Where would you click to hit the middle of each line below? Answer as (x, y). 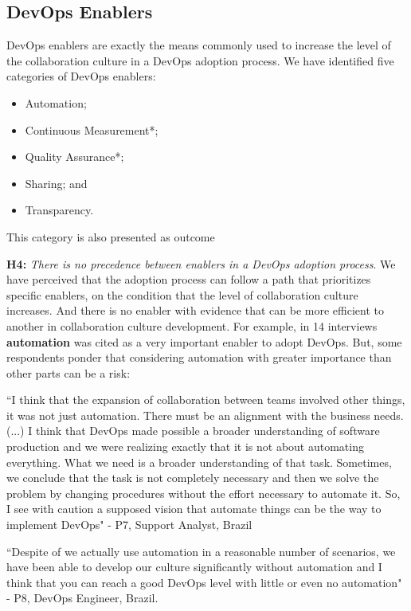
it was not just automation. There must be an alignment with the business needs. (205, 415)
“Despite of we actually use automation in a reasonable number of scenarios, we (201, 551)
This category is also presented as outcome (111, 236)
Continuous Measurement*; (92, 129)
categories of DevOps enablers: (81, 76)
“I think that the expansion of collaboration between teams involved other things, (206, 399)
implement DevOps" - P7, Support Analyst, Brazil (129, 525)
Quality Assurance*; (74, 157)
